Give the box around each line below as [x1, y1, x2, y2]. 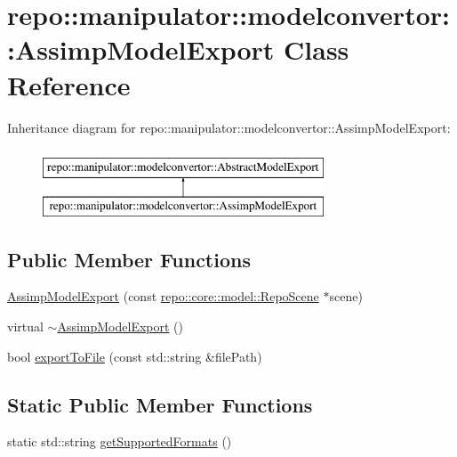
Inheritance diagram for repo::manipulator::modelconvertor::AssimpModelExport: [7, 118, 451, 136]
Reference [7, 66, 131, 102]
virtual [7, 317, 44, 336]
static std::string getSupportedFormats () [7, 432, 232, 451]
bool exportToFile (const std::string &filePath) [7, 347, 262, 365]
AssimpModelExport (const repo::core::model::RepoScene [7, 287, 319, 306]
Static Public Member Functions [7, 390, 313, 418]
